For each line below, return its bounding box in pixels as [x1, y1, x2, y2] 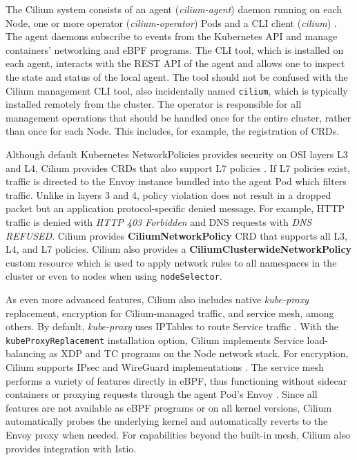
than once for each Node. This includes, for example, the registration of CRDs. [6, 124, 340, 138]
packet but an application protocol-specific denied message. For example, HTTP [6, 201, 345, 215]
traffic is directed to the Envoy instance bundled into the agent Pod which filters [6, 174, 347, 189]
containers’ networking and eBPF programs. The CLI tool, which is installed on [6, 42, 344, 57]
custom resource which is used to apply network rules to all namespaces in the [6, 255, 337, 269]
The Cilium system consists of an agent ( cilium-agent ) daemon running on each [6, 2, 342, 16]
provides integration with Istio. [6, 441, 137, 455]
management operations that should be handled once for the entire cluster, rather [6, 110, 351, 124]
